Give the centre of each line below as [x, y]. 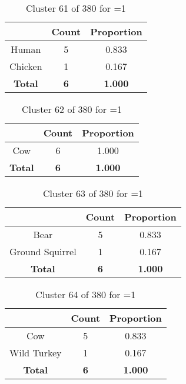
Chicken [26, 66]
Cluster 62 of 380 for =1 [72, 109]
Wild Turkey [36, 353]
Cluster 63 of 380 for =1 [93, 193]
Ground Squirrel [43, 251]
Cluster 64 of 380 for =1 [86, 294]
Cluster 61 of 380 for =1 [76, 8]
